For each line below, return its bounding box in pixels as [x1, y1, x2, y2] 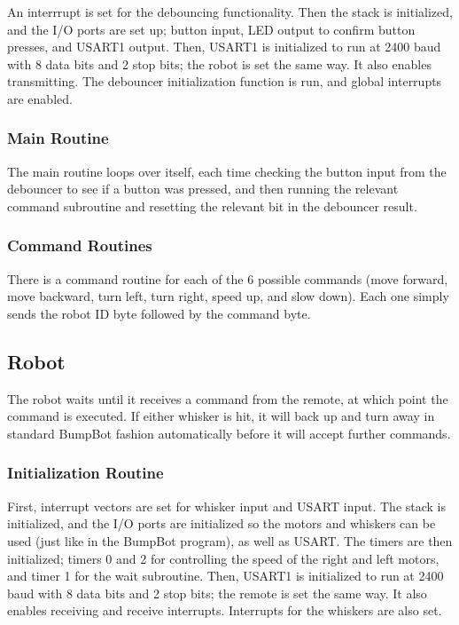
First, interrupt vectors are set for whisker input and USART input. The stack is [7, 496, 447, 515]
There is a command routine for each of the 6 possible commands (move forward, [7, 269, 448, 288]
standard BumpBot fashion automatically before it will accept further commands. [7, 423, 451, 442]
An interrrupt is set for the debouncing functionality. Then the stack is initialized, [7, 3, 453, 20]
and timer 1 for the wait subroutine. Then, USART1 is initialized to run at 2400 [7, 566, 444, 585]
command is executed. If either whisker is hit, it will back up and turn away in [7, 407, 435, 425]
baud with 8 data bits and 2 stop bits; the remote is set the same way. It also [7, 583, 427, 602]
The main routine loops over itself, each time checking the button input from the [7, 162, 447, 180]
